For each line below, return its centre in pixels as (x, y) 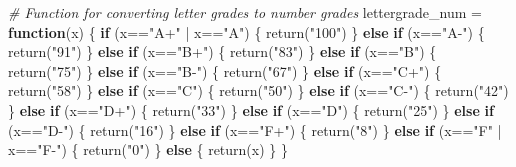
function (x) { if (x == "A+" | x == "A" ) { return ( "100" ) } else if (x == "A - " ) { (246, 31)
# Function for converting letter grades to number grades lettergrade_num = (245, 12)
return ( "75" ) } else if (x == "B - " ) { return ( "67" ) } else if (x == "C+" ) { (225, 70)
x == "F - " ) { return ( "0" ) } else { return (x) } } (148, 149)
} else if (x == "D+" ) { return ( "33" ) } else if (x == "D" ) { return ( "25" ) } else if (251, 109)
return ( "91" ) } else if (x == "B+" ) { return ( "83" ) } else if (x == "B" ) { (222, 51)
